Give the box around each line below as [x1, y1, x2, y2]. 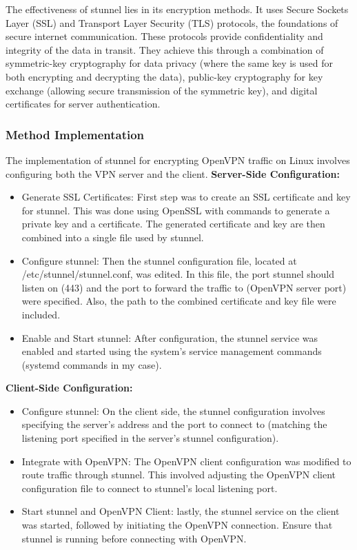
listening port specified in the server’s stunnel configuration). [21, 431, 279, 445]
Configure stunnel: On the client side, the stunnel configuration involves [21, 403, 325, 418]
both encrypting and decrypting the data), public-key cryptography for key [6, 69, 323, 83]
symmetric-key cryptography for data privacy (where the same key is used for [6, 56, 333, 70]
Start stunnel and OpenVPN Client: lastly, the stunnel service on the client [21, 504, 340, 518]
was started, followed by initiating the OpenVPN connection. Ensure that [21, 518, 333, 532]
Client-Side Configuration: [6, 380, 133, 395]
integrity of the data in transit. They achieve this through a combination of [6, 42, 324, 57]
